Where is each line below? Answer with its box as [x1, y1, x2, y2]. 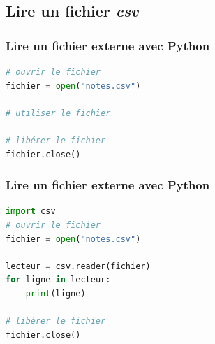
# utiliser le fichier [6, 108, 111, 118]
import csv [6, 206, 56, 217]
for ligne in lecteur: [6, 275, 111, 285]
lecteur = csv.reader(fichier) [6, 261, 151, 271]
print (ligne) [25, 288, 86, 299]
